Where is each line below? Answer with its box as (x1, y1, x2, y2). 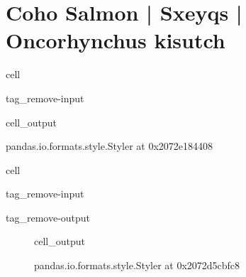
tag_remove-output (6, 210, 91, 224)
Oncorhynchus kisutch (6, 26, 225, 55)
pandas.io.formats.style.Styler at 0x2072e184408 (6, 138, 213, 153)
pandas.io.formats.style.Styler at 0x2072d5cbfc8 (34, 258, 240, 273)
